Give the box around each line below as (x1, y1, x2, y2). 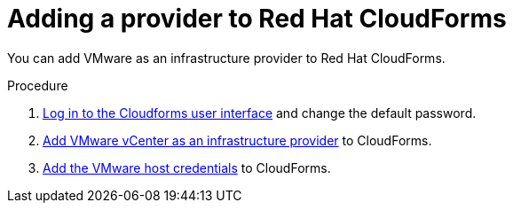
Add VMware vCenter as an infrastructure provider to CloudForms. (43, 132, 432, 148)
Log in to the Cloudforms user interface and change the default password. (43, 105, 477, 121)
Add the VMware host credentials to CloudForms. (43, 159, 331, 175)
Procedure (7, 77, 68, 93)
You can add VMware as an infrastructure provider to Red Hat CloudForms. (7, 50, 446, 66)
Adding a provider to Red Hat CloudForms (7, 4, 507, 34)
